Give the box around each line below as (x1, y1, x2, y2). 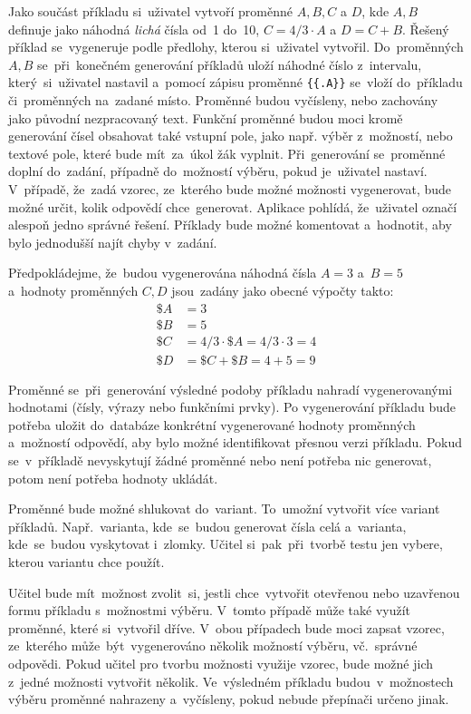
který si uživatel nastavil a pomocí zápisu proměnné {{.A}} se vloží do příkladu (8, 73, 463, 92)
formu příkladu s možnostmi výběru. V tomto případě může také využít (8, 601, 411, 620)
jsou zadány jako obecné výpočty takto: (171, 280, 394, 299)
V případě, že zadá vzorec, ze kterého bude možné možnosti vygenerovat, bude (8, 180, 452, 198)
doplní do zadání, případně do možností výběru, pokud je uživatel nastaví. (8, 161, 428, 181)
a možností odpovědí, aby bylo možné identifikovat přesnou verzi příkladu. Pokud (8, 433, 463, 452)
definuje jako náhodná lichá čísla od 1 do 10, (8, 19, 260, 38)
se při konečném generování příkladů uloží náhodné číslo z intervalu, (37, 54, 422, 73)
